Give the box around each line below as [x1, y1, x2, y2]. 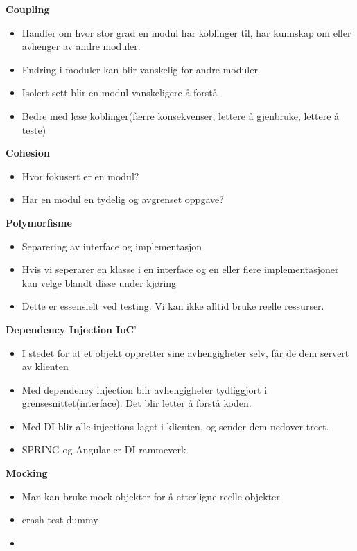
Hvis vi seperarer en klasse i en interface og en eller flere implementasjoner [21, 262, 339, 277]
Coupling [6, 2, 50, 16]
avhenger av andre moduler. [21, 39, 141, 53]
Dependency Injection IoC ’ [6, 322, 137, 336]
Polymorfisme [6, 215, 72, 229]
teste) [21, 122, 46, 137]
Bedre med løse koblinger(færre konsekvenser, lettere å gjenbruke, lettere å [21, 108, 340, 123]
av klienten [21, 359, 69, 374]
